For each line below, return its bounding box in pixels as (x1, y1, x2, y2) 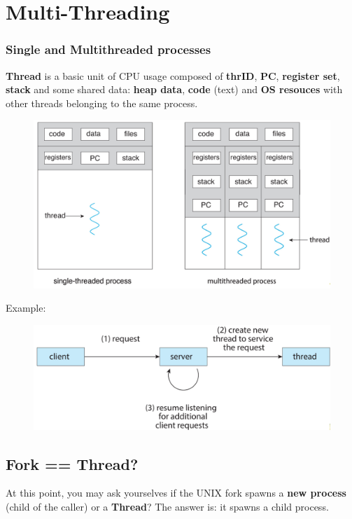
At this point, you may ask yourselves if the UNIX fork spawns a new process (6, 485, 346, 500)
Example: (6, 300, 46, 315)
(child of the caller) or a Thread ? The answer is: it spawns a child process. (6, 499, 329, 513)
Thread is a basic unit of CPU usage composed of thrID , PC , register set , (6, 68, 340, 83)
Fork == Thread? (6, 452, 139, 474)
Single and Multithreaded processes (6, 41, 211, 58)
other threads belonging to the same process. (6, 95, 198, 110)
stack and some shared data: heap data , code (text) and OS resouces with (6, 82, 343, 97)
